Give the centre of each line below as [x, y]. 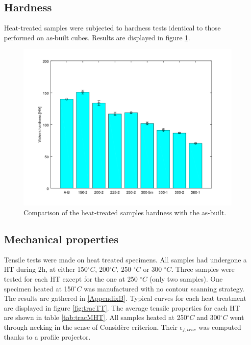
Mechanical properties [61, 239]
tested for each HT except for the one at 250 [71, 278]
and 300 [209, 317]
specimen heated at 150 [39, 288]
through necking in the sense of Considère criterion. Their [91, 327]
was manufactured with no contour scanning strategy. [164, 288]
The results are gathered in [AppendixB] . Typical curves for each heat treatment [125, 298]
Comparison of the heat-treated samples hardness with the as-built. [125, 212]
